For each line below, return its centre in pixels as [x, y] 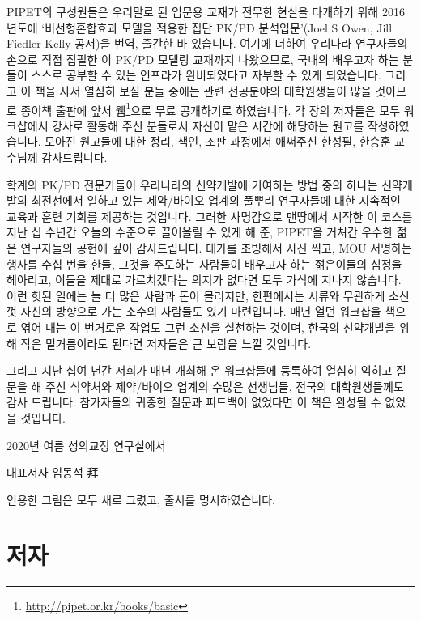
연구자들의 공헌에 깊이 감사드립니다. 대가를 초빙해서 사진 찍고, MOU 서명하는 [216, 247]
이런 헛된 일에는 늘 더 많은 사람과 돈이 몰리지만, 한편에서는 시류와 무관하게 [196, 295]
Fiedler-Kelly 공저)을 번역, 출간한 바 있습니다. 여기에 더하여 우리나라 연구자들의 [207, 43]
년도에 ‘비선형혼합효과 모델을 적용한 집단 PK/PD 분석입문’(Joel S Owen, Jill [200, 27]
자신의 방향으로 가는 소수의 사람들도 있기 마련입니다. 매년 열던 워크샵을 [201, 311]
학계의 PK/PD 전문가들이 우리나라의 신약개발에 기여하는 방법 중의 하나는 [192, 184]
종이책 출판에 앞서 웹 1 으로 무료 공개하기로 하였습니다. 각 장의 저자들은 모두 [210, 108]
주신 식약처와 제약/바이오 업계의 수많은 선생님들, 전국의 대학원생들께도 [224, 386]
